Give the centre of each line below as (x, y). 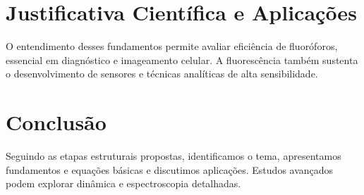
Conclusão (56, 122)
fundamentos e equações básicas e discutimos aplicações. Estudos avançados (170, 169)
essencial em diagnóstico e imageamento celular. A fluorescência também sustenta (182, 59)
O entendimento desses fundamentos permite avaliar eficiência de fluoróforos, (172, 46)
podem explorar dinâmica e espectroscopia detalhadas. (123, 183)
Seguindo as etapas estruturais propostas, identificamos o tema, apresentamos (174, 156)
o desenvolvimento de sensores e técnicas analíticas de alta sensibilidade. (162, 74)
